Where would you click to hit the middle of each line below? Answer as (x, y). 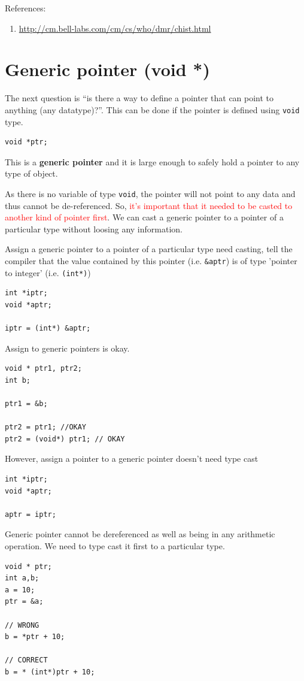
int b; (18, 380)
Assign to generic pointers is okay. (67, 348)
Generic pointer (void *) (107, 69)
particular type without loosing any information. (94, 228)
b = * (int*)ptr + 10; (50, 672)
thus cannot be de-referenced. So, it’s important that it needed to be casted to (149, 205)
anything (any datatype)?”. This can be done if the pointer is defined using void (152, 109)
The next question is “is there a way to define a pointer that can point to (139, 98)
